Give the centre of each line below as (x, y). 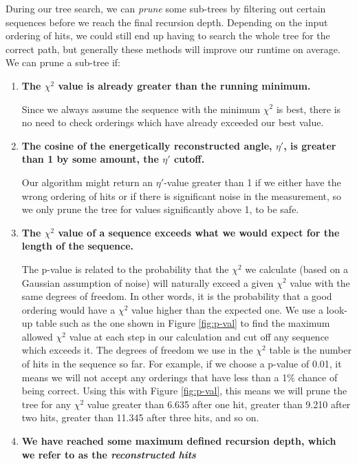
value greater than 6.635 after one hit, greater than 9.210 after (219, 404)
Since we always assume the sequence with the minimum (141, 109)
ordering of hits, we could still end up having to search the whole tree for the (168, 36)
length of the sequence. (77, 246)
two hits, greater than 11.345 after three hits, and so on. (140, 417)
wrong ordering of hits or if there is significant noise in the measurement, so (182, 195)
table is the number (310, 350)
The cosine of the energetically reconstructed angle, (147, 145)
